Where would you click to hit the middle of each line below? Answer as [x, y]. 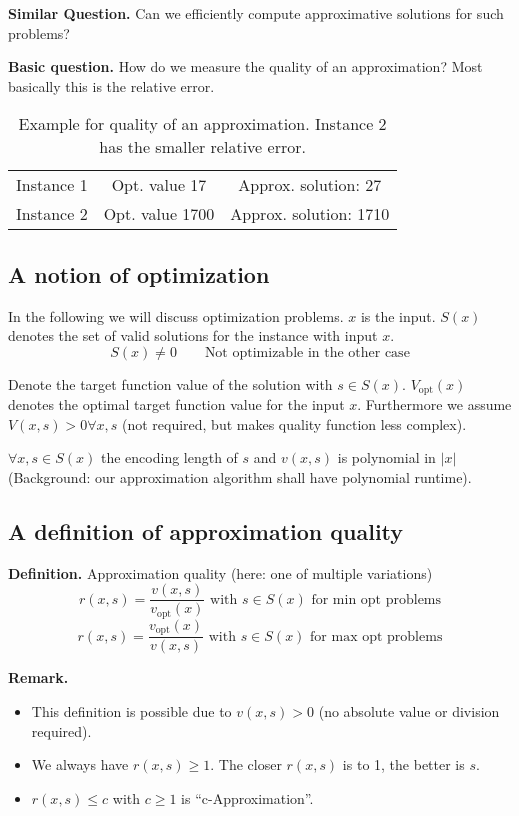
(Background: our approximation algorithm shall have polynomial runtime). [240, 477]
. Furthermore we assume [434, 404]
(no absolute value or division [409, 710]
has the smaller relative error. [202, 147]
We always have [80, 764]
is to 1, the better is [403, 764]
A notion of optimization [139, 273]
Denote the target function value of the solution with [170, 383]
